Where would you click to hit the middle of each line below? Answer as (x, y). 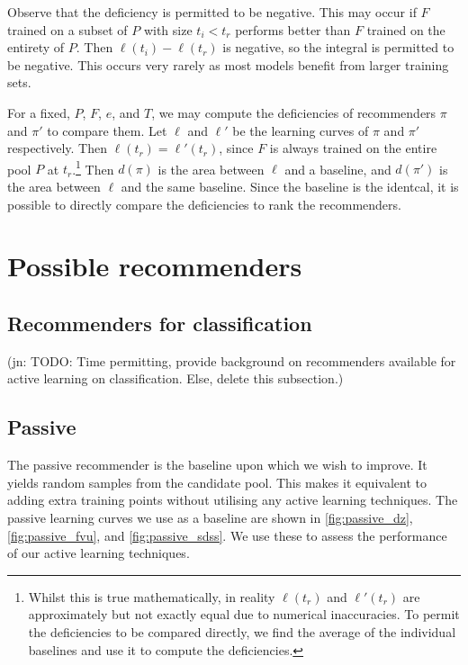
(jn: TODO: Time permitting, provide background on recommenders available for (232, 360)
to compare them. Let (107, 130)
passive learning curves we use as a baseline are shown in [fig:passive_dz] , (210, 517)
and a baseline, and (338, 169)
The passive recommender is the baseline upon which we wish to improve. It (217, 465)
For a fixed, (39, 112)
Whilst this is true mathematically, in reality (152, 596)
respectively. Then (57, 148)
